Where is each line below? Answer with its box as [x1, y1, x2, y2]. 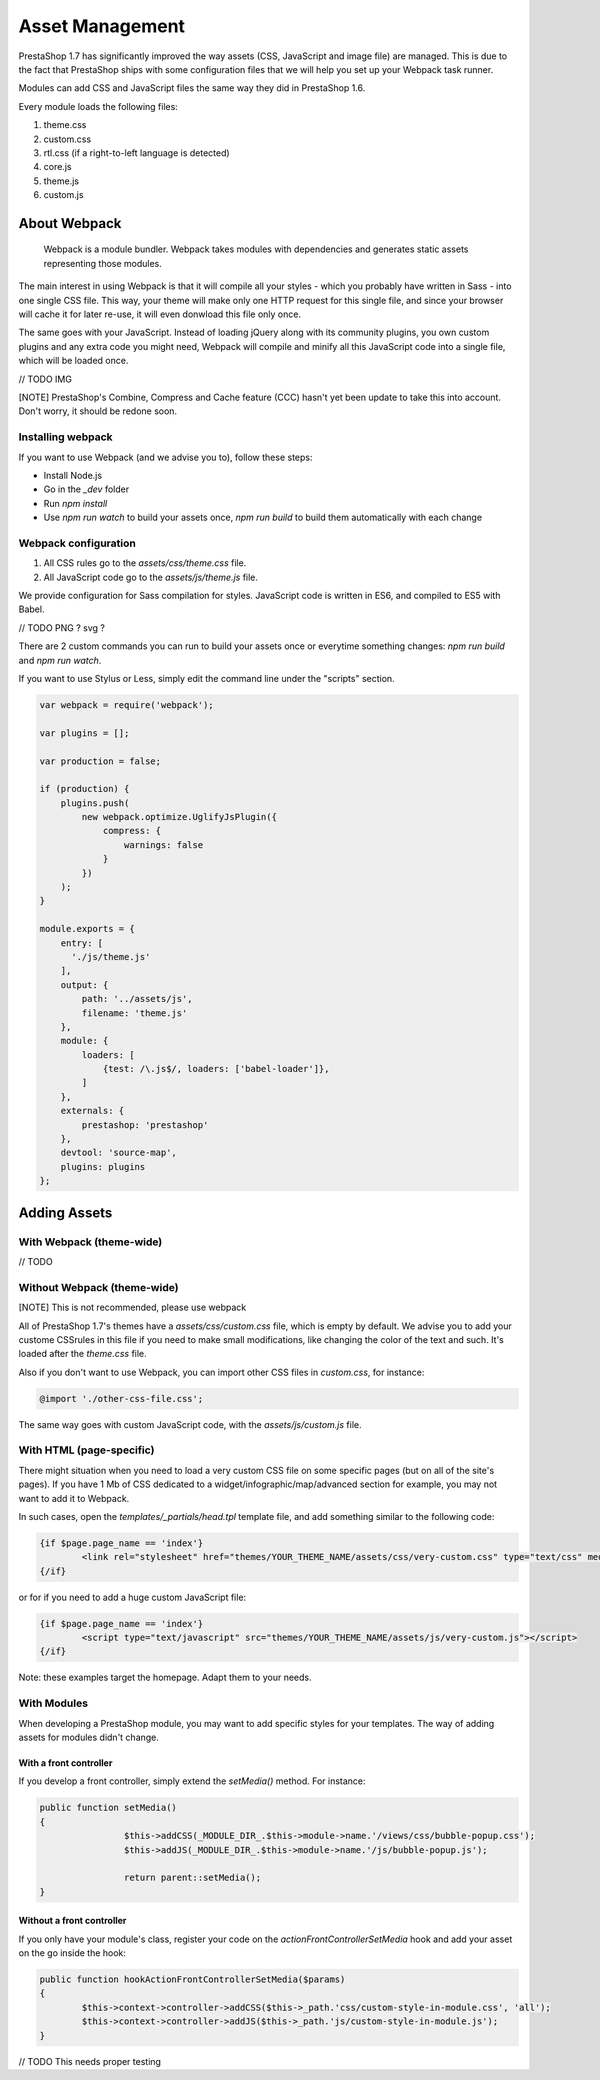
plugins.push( [60, 797, 130, 809]
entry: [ [60, 937, 104, 949]
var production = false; [39, 755, 162, 767]
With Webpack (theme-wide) [18, 1235, 163, 1249]
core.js [43, 161, 72, 173]
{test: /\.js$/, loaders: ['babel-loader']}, [102, 1063, 330, 1075]
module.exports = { [39, 923, 135, 935]
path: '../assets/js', [81, 993, 194, 1005]
